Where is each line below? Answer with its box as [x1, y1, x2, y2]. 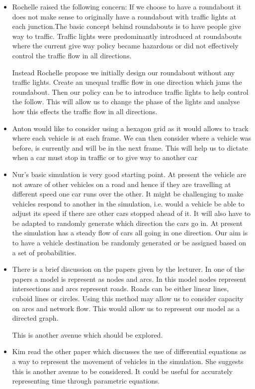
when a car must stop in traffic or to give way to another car [12, 152, 197, 163]
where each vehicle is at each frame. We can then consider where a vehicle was [12, 133, 251, 143]
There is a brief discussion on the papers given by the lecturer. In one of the [12, 264, 245, 274]
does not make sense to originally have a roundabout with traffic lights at [12, 11, 237, 21]
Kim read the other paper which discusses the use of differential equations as [12, 346, 247, 357]
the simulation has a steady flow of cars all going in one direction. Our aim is [12, 227, 248, 238]
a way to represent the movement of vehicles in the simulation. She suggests [12, 356, 244, 366]
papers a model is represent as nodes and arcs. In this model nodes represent [12, 273, 247, 284]
